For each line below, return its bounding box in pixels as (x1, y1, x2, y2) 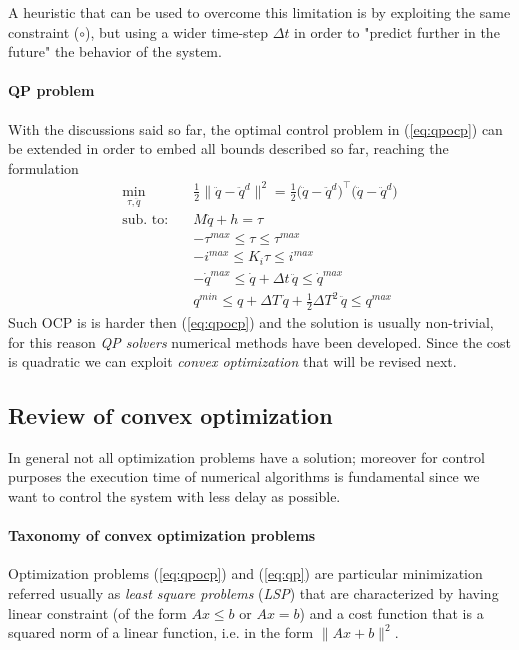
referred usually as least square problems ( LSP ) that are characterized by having (8, 583, 499, 604)
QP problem (8, 80, 95, 101)
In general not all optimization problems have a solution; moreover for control (8, 446, 485, 467)
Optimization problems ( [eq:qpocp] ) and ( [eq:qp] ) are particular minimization (8, 563, 483, 584)
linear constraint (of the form (8, 602, 187, 623)
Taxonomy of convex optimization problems (8, 525, 316, 546)
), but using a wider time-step (85, 21, 269, 42)
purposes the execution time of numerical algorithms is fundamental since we (8, 466, 480, 487)
